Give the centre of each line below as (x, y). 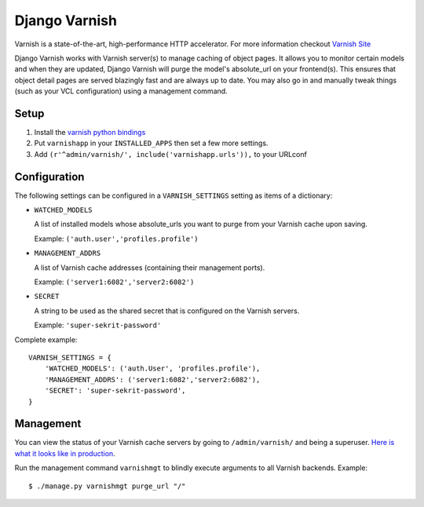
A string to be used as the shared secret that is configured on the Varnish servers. (167, 311)
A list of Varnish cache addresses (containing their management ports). (150, 268)
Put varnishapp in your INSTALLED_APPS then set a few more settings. (151, 143)
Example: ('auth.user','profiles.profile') (116, 239)
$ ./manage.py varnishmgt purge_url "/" (107, 486)
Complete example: (46, 339)
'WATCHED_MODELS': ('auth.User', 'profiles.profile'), (152, 368)
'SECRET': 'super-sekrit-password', (115, 391)
